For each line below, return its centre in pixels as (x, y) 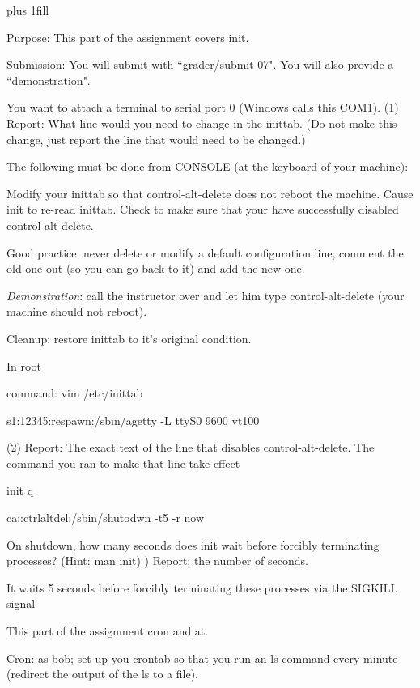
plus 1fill (28, 10)
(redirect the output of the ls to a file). (103, 674)
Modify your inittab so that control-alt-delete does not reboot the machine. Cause (210, 193)
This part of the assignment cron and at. (108, 631)
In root (24, 365)
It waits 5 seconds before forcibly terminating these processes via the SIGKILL (202, 587)
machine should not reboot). (77, 311)
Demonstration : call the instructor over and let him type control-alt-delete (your (206, 295)
